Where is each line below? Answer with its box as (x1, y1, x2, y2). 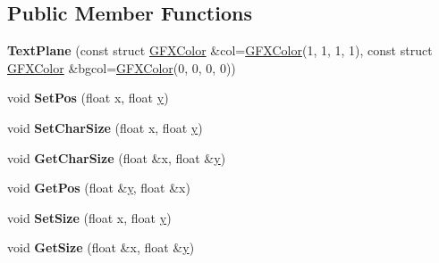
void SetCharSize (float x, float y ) (7, 118, 203, 136)
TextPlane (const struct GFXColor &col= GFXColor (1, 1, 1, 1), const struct (7, 41, 433, 60)
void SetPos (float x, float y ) (7, 88, 169, 107)
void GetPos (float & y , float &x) (7, 178, 190, 197)
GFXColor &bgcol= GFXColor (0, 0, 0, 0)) (7, 58, 236, 77)
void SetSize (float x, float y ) (7, 208, 172, 226)
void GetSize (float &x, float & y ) (7, 238, 195, 257)
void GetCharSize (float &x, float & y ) (7, 148, 226, 167)
